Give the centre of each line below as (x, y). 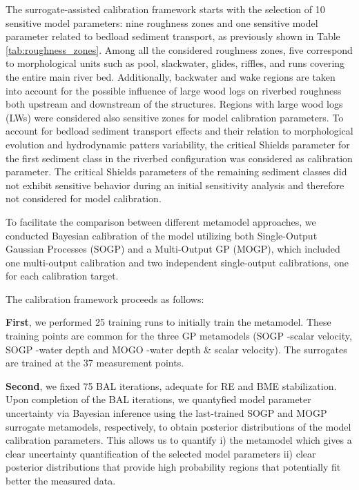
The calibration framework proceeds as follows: (105, 298)
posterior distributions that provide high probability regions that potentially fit (173, 467)
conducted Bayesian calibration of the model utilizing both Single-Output (162, 235)
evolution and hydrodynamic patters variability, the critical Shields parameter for (178, 144)
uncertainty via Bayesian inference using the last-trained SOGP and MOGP (166, 413)
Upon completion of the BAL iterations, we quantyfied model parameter (158, 399)
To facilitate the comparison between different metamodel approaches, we (161, 221)
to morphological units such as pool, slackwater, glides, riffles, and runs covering (175, 63)
